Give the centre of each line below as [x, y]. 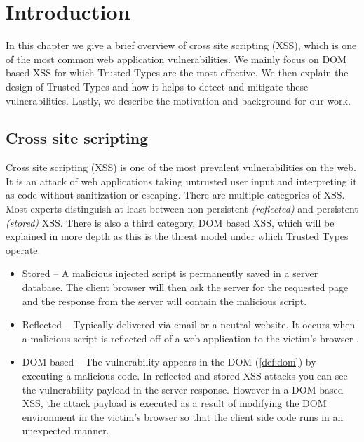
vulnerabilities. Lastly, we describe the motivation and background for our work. [178, 100]
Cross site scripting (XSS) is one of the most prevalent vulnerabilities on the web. [181, 167]
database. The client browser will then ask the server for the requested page [185, 287]
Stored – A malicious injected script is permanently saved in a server [170, 273]
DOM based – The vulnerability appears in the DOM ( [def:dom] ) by [169, 362]
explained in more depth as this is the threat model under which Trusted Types [177, 236]
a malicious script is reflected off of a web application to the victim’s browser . [190, 338]
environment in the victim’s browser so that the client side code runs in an [183, 416]
